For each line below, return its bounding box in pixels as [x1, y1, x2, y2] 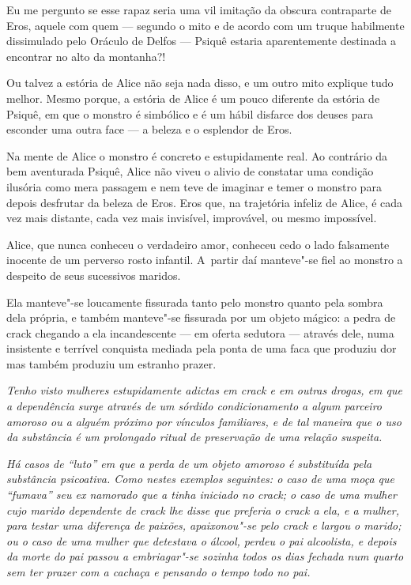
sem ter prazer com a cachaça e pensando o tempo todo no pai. [6, 564, 311, 579]
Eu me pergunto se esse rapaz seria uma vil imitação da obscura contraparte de [6, 2, 391, 17]
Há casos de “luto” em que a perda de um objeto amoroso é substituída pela [6, 455, 372, 471]
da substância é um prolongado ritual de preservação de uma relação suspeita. [6, 428, 383, 445]
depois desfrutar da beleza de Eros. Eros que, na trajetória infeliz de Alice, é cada [6, 194, 403, 210]
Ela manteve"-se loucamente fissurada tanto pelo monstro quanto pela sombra [6, 293, 383, 310]
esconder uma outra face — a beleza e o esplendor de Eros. [6, 121, 292, 138]
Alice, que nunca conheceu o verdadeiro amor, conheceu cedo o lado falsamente [6, 236, 390, 252]
